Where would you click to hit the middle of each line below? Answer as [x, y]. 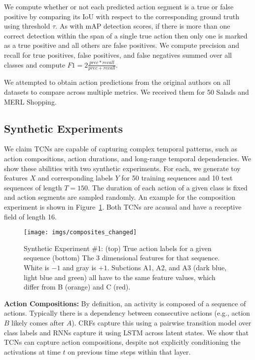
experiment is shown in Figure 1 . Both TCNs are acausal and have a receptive [123, 206]
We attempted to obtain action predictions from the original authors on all [117, 82]
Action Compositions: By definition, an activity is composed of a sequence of [125, 303]
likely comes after [38, 322]
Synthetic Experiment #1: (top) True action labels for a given [118, 248]
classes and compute [35, 64]
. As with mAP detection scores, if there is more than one [143, 26]
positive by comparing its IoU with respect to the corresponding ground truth [122, 16]
